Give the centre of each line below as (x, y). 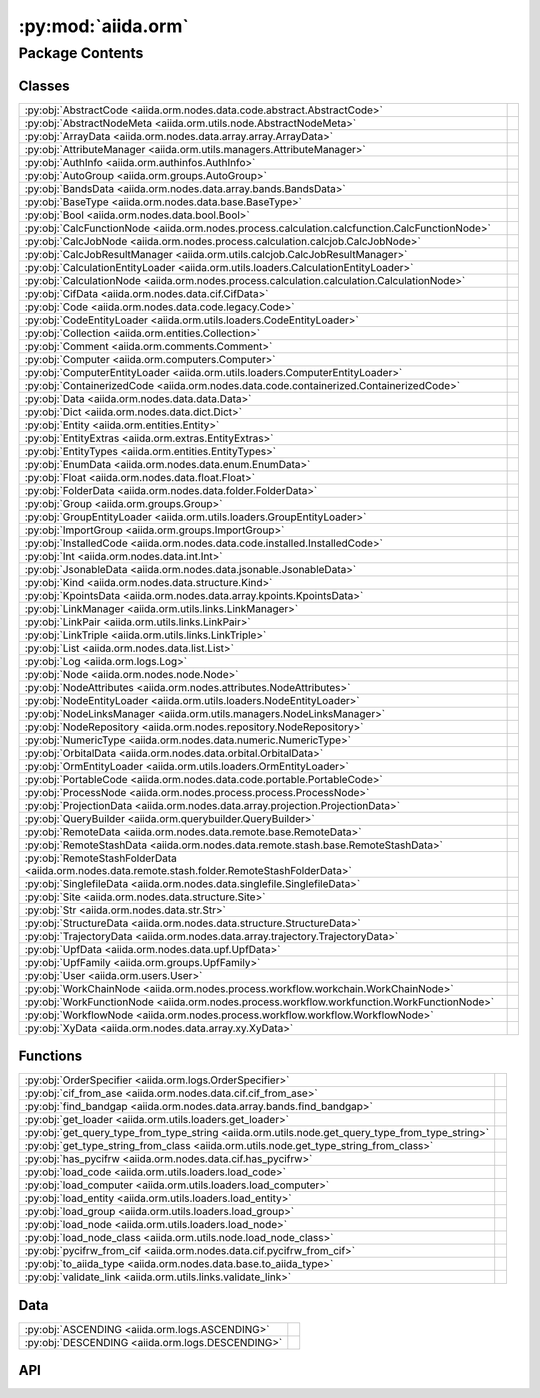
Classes (44, 85)
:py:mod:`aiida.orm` (103, 26)
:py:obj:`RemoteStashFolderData (100, 858)
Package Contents (81, 53)
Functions (50, 1056)
